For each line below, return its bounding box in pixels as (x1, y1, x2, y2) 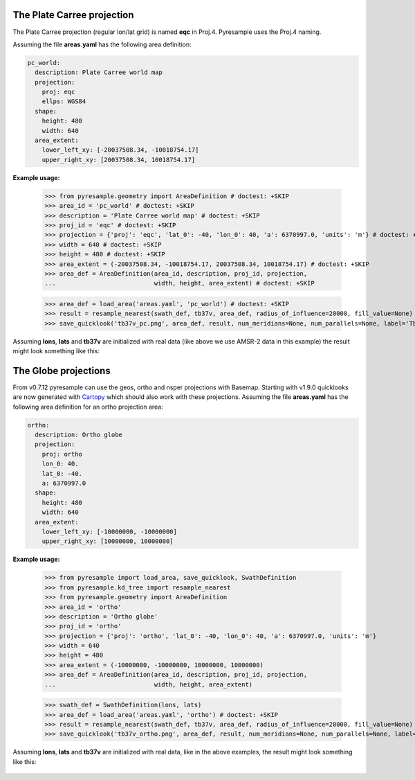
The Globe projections (12, 364, 111, 377)
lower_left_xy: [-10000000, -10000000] (41, 527, 178, 535)
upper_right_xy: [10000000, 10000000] (41, 538, 174, 545)
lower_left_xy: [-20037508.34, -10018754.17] (41, 146, 199, 154)
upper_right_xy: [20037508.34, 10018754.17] (41, 156, 196, 163)
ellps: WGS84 (41, 98, 86, 105)
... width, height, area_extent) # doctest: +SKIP (44, 279, 315, 287)
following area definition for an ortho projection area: (12, 402, 164, 411)
